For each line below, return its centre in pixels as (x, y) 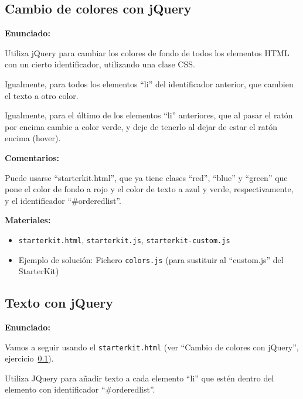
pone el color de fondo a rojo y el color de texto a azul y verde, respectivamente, (149, 189)
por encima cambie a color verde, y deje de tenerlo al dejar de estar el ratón (141, 126)
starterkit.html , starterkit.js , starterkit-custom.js (124, 239)
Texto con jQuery (59, 303)
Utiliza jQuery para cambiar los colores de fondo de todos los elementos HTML (147, 52)
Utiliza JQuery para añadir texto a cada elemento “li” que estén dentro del (139, 378)
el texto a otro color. (42, 95)
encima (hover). (33, 138)
